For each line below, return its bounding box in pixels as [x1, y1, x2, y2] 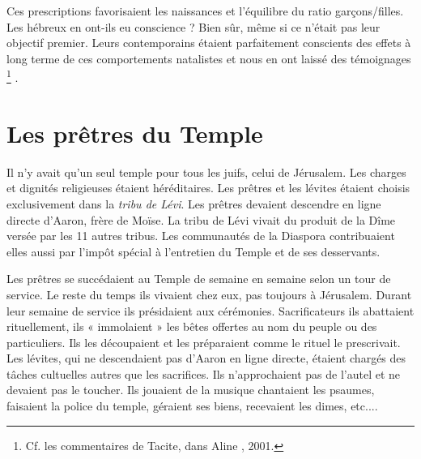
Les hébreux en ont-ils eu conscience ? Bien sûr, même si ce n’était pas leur [6, 18, 381, 35]
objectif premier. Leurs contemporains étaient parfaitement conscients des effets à [6, 34, 411, 51]
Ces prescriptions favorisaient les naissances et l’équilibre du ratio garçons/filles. [6, 2, 404, 19]
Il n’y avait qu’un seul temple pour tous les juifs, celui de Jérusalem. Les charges [6, 163, 406, 180]
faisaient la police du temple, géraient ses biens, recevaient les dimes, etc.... [6, 397, 378, 414]
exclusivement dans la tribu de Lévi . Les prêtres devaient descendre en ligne [6, 195, 381, 212]
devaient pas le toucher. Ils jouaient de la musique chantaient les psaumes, [6, 381, 375, 398]
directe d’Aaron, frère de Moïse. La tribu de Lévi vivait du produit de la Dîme [6, 211, 396, 228]
